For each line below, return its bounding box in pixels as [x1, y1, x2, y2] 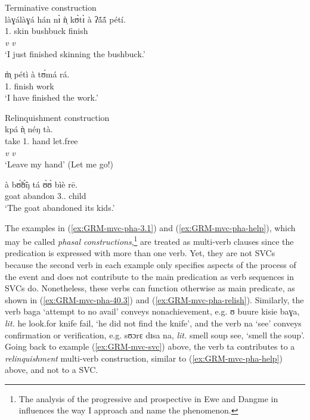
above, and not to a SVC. [5, 363, 98, 376]
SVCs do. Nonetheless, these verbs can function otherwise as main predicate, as [5, 282, 295, 294]
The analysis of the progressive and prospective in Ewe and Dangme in [18, 392, 278, 405]
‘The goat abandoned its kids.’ [5, 201, 115, 213]
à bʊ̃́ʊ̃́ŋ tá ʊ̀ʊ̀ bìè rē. [5, 178, 77, 190]
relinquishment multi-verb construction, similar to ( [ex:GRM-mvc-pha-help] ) [5, 351, 283, 364]
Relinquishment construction [5, 111, 110, 123]
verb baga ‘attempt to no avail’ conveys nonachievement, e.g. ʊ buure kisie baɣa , [5, 305, 300, 318]
